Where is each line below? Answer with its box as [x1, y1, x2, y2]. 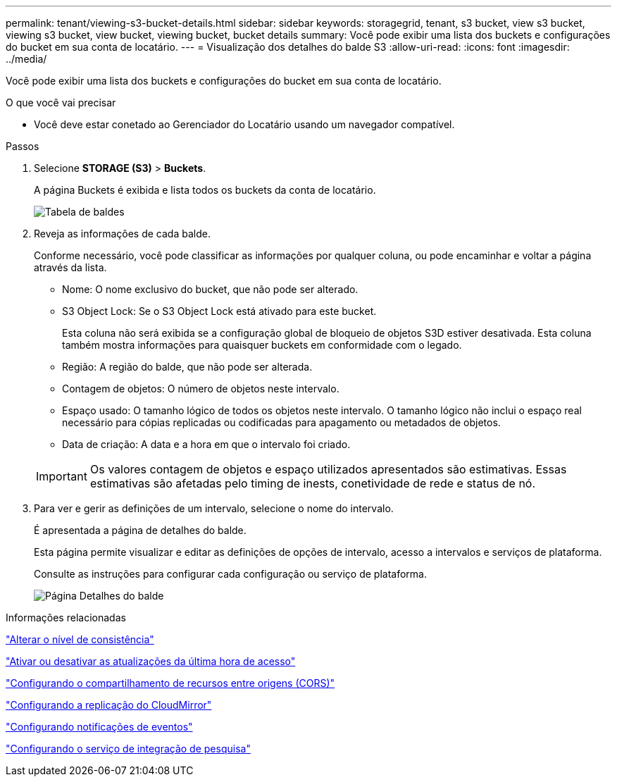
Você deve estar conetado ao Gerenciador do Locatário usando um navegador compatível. [34, 118, 455, 130]
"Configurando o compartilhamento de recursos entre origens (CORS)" [6, 677, 335, 689]
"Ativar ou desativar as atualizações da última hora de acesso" [6, 655, 296, 667]
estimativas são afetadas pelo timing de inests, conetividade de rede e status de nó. [89, 476, 536, 490]
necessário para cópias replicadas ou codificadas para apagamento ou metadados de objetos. [62, 416, 501, 428]
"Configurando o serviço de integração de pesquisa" [6, 743, 251, 755]
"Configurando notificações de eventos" [6, 721, 193, 733]
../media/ [6, 53, 47, 65]
